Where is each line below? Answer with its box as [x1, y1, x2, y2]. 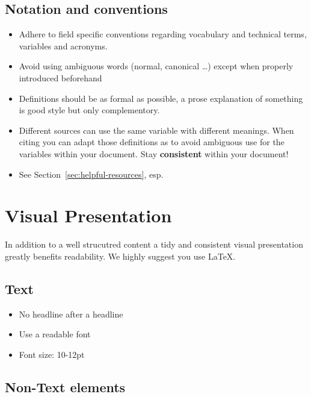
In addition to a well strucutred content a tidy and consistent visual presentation [5, 238, 303, 251]
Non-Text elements [5, 377, 126, 396]
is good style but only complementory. [19, 104, 160, 116]
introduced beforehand [19, 71, 102, 84]
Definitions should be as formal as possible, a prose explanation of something [19, 92, 303, 104]
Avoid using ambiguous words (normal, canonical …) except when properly [19, 60, 294, 72]
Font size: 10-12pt [19, 348, 85, 360]
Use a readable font [19, 328, 91, 340]
